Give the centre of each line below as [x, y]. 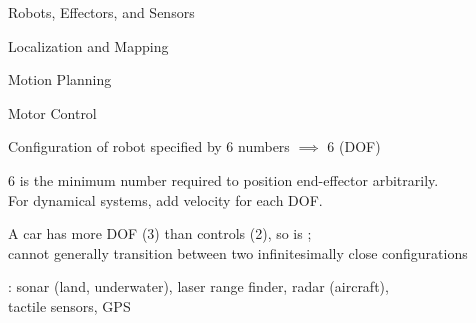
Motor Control [52, 112]
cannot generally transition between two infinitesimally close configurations [238, 252]
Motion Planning [60, 79]
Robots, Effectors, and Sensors [101, 12]
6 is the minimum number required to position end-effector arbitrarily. [223, 179]
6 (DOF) [354, 146]
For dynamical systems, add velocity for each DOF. [165, 199]
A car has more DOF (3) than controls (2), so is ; [160, 233]
